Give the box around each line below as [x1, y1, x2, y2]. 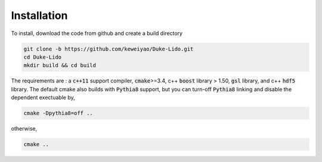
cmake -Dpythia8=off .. [23, 110, 94, 117]
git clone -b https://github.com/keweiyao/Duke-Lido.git [23, 45, 194, 52]
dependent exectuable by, [11, 94, 75, 101]
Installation [11, 9, 68, 22]
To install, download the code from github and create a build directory [11, 30, 183, 37]
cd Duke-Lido [23, 53, 62, 61]
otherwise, [11, 125, 38, 132]
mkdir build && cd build [23, 62, 97, 69]
